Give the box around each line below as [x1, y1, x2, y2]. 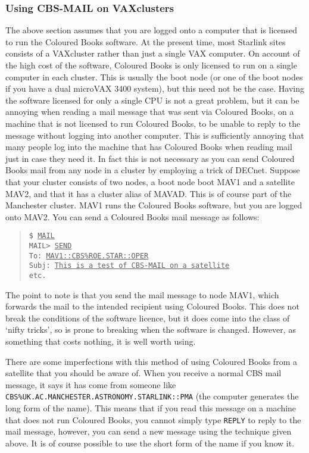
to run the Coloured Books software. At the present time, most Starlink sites [5, 35, 286, 48]
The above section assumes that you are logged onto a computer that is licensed [5, 24, 298, 36]
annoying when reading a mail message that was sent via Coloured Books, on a [5, 105, 294, 118]
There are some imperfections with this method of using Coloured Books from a [5, 355, 297, 367]
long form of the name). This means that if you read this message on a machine [5, 402, 296, 414]
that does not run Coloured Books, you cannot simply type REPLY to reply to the [5, 413, 301, 426]
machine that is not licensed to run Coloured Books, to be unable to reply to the [5, 117, 301, 129]
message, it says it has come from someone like [5, 378, 176, 390]
